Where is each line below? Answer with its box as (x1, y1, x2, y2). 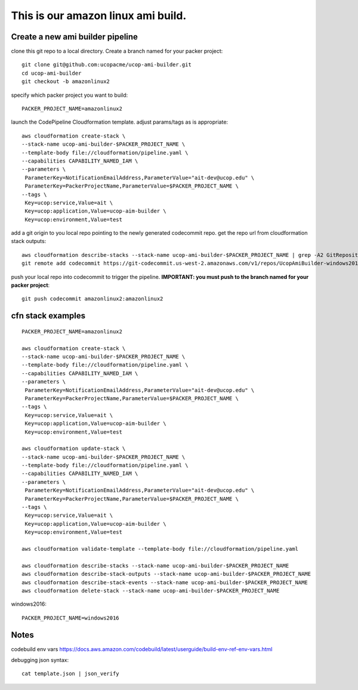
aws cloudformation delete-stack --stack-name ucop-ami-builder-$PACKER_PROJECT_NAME (21, 587, 280, 594)
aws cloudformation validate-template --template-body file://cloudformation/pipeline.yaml (21, 545, 298, 552)
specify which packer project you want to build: (11, 91, 128, 99)
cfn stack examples (11, 311, 86, 321)
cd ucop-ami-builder (21, 69, 82, 76)
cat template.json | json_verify (21, 670, 119, 677)
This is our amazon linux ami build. (11, 9, 187, 22)
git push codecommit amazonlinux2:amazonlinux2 (21, 296, 163, 302)
